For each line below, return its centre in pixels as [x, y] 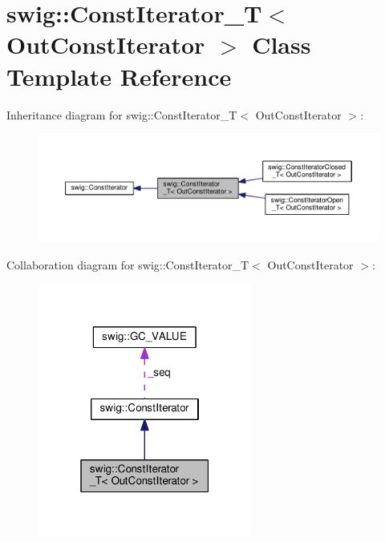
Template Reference [119, 76]
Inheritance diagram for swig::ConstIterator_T [122, 114]
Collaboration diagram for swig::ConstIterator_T [128, 264]
